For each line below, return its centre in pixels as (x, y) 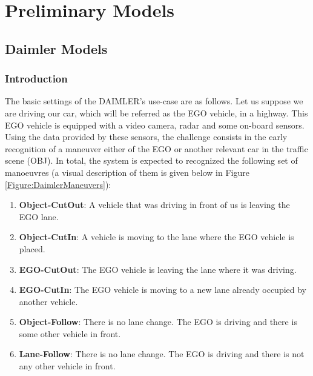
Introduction (36, 79)
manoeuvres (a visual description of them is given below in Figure (127, 172)
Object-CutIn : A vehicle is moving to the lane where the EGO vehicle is (156, 237)
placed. (32, 248)
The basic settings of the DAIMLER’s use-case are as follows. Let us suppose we (154, 101)
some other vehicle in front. (70, 333)
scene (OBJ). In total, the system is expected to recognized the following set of (151, 160)
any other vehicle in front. (67, 366)
